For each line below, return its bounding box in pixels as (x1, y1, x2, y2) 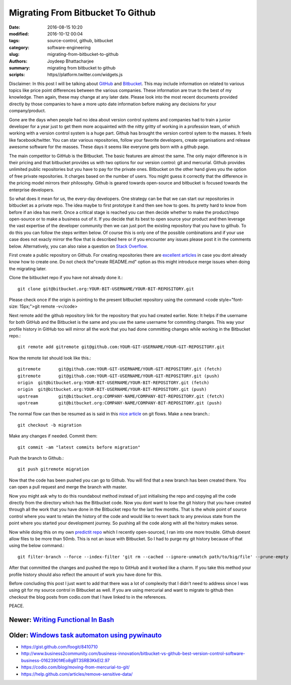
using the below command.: (9, 543, 65, 549)
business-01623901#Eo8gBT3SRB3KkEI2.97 (21, 657, 110, 663)
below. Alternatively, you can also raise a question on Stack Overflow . (9, 243, 148, 249)
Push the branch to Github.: (9, 455, 64, 461)
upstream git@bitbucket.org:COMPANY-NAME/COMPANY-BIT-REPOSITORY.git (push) (17, 401, 223, 406)
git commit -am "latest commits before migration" (17, 444, 141, 450)
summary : (9, 65, 31, 70)
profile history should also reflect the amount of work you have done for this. (9, 571, 162, 577)
